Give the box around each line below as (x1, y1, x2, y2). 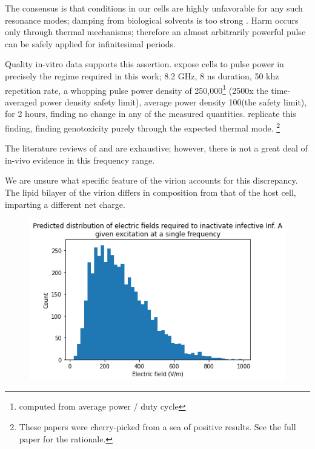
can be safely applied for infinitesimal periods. (5, 37, 176, 50)
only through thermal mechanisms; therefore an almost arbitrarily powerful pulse (5, 25, 306, 38)
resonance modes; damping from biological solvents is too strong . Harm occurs (5, 13, 299, 26)
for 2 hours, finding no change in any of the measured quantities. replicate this (5, 107, 296, 120)
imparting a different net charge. (5, 198, 125, 210)
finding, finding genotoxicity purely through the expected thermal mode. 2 (5, 120, 280, 134)
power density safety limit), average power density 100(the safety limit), (39, 95, 307, 108)
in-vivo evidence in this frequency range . (5, 153, 155, 166)
